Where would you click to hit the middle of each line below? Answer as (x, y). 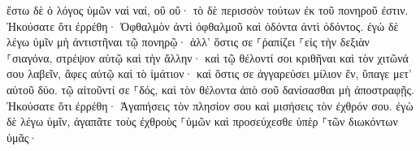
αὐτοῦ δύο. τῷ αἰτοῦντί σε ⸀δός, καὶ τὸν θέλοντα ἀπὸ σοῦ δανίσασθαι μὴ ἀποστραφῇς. (210, 89)
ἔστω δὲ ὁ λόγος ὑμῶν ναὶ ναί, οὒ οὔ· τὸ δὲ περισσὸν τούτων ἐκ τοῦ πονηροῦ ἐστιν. (208, 10)
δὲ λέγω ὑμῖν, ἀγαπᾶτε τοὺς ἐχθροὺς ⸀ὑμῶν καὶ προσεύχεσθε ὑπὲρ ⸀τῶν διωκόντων (202, 121)
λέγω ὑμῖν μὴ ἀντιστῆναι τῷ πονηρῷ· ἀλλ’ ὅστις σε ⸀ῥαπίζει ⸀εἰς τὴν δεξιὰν (188, 42)
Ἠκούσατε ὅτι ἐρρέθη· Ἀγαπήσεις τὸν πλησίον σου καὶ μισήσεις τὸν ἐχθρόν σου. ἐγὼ (210, 105)
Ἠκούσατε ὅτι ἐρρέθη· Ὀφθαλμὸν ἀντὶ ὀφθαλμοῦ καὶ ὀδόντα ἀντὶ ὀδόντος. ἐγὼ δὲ (203, 26)
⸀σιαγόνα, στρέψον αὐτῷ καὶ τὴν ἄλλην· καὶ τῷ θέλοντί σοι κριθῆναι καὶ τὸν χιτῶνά (208, 57)
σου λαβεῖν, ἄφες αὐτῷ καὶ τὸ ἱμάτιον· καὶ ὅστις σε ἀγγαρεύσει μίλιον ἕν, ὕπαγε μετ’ (209, 73)
